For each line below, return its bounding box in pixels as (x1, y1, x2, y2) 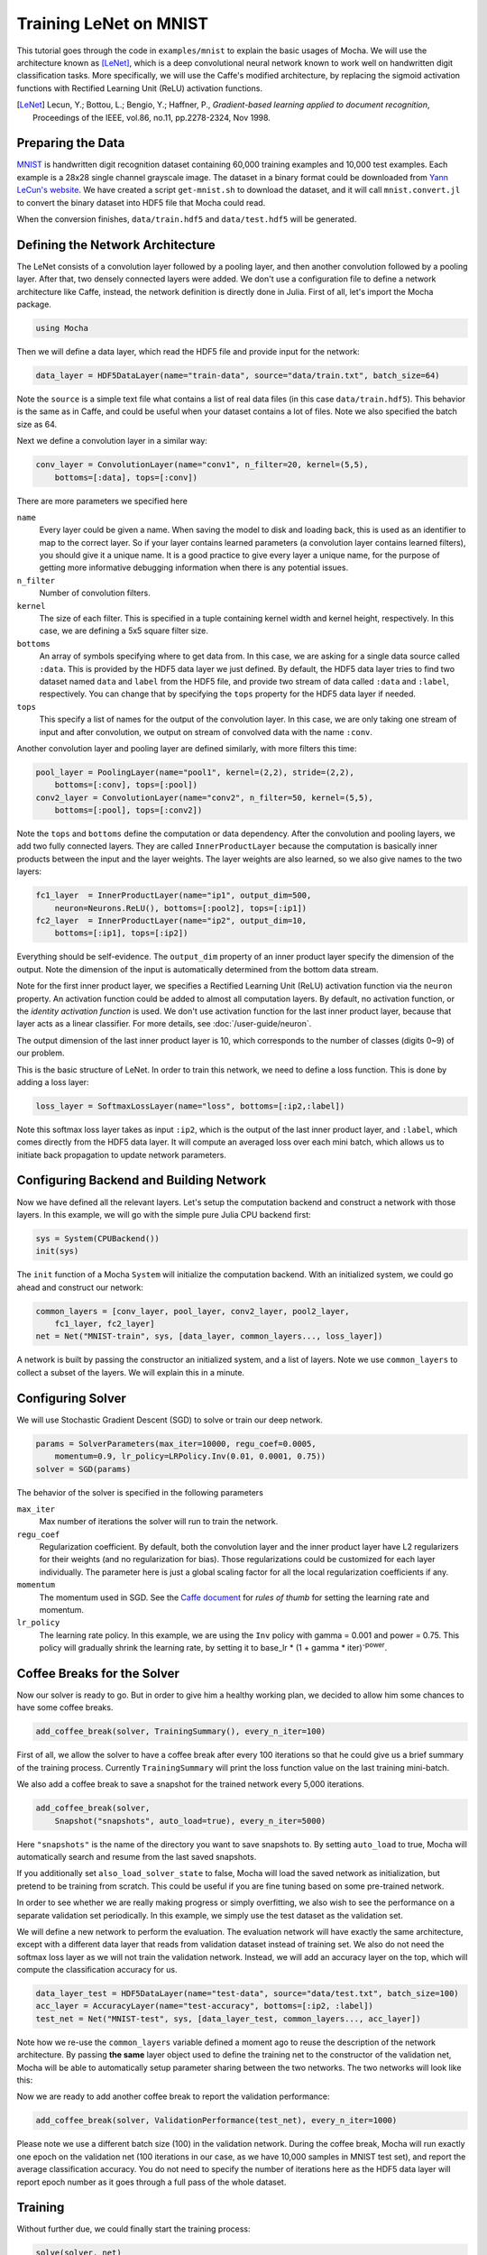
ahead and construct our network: (16, 1282, 144, 1293)
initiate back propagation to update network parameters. (16, 1149, 227, 1160)
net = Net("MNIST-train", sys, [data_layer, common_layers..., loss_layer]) (35, 1331, 383, 1341)
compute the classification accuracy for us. (16, 1965, 178, 1975)
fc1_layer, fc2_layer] (54, 1319, 155, 1330)
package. (16, 299, 51, 310)
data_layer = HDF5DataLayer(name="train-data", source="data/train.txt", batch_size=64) (35, 371, 441, 381)
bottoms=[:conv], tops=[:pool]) (54, 780, 198, 790)
